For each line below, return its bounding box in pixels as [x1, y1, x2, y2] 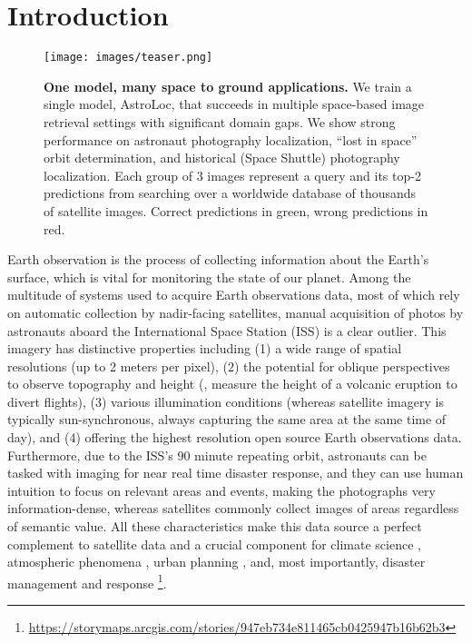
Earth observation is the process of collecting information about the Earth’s [7, 250, 429, 269]
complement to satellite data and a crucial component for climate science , [7, 534, 421, 553]
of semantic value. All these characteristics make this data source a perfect [7, 517, 422, 536]
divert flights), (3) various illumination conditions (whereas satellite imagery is [7, 391, 444, 411]
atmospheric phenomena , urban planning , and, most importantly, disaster [7, 552, 426, 571]
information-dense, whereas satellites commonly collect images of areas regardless [7, 499, 459, 518]
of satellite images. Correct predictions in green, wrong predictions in [44, 201, 428, 220]
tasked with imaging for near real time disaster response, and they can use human [7, 463, 464, 482]
